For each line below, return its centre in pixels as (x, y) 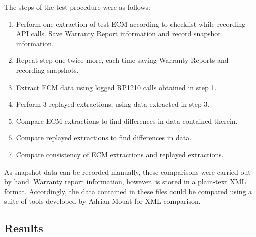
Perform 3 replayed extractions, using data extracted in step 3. (113, 104)
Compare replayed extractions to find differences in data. (104, 138)
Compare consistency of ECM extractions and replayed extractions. (120, 154)
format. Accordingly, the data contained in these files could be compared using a (128, 191)
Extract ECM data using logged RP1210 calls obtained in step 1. (116, 87)
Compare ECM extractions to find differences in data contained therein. (127, 121)
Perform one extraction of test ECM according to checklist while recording (131, 23)
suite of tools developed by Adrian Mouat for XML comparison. (102, 201)
